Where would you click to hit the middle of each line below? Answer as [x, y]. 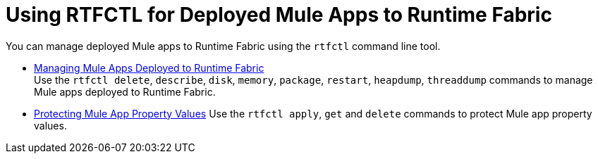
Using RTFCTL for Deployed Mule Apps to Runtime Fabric [279, 15]
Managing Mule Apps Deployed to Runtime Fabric [149, 68]
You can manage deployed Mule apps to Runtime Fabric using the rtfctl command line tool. [223, 46]
